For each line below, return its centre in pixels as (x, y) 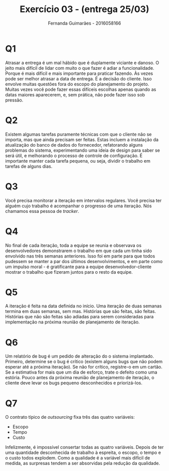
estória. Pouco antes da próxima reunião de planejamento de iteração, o (80, 378)
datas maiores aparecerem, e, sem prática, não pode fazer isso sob (75, 94)
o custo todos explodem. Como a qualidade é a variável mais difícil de (78, 458)
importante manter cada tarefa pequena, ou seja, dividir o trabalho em (78, 161)
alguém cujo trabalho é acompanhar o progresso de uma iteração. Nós (78, 206)
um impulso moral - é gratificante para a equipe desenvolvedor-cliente (78, 267)
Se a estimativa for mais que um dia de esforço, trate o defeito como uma (81, 372)
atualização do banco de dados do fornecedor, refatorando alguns (74, 145)
